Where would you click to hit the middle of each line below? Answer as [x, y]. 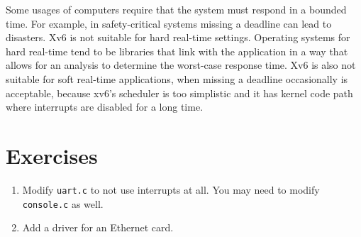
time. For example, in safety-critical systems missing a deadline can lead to [169, 23]
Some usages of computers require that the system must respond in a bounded [176, 9]
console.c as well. [63, 203]
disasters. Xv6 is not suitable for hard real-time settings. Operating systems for [178, 37]
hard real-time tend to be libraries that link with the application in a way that [177, 51]
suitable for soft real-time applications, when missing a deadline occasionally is [177, 78]
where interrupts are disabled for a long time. [105, 107]
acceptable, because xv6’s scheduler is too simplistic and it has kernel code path [179, 93]
